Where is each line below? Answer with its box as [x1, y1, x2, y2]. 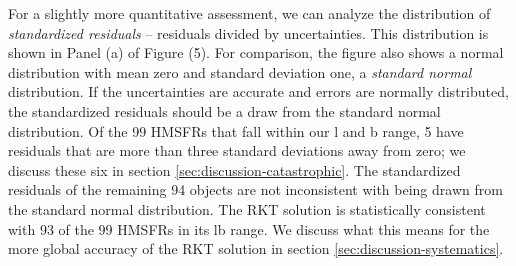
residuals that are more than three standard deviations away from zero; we [8, 140, 466, 161]
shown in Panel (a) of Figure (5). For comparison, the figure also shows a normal [8, 42, 504, 63]
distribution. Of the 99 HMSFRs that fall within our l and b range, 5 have [8, 120, 464, 141]
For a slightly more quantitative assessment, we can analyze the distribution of [8, 3, 491, 23]
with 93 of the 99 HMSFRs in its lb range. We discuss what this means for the [8, 218, 490, 239]
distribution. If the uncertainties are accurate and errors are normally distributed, [8, 81, 509, 102]
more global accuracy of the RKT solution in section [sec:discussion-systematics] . [8, 238, 504, 259]
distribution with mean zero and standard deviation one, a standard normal [8, 61, 472, 82]
